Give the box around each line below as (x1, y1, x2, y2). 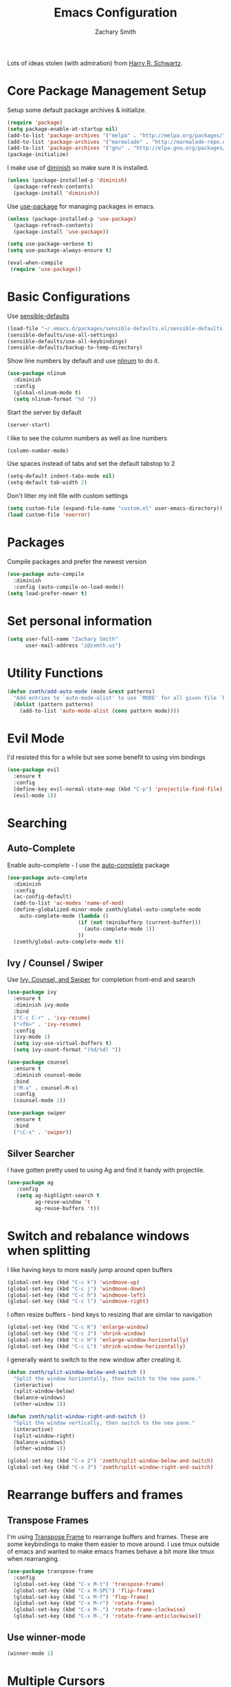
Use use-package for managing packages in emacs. (7, 202, 155, 211)
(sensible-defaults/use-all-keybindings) (7, 338, 128, 345)
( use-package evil (7, 766, 60, 773)
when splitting (7, 1243, 91, 1258)
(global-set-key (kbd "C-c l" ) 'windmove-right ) (7, 1298, 149, 1305)
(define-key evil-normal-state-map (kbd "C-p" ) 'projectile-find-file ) (13, 786, 223, 793)
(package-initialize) (7, 151, 69, 158)
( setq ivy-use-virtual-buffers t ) (13, 1040, 112, 1047)
